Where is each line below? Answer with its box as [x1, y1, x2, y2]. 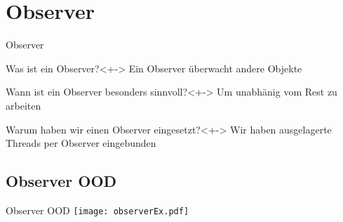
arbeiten [6, 98, 41, 112]
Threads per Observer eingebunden [6, 136, 156, 150]
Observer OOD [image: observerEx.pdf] [6, 202, 189, 217]
